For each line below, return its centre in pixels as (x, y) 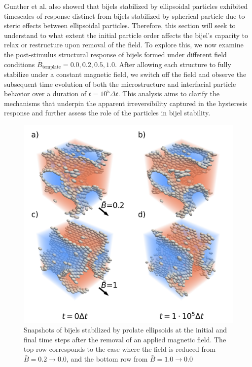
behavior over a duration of (45, 93)
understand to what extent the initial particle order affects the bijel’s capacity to (126, 35)
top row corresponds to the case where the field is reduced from (120, 349)
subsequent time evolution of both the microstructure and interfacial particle (120, 84)
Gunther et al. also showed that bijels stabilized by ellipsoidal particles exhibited (126, 6)
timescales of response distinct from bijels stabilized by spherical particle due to (125, 16)
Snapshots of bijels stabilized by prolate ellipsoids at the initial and (125, 330)
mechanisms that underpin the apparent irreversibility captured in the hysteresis (126, 103)
